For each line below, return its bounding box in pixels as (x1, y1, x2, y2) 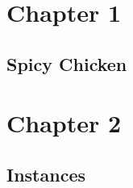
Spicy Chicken (6, 51, 127, 76)
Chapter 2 (6, 107, 122, 140)
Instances (6, 161, 85, 186)
